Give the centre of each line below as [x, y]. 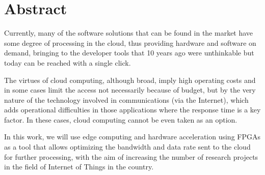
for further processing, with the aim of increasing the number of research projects [131, 156]
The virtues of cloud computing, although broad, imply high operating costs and [130, 80]
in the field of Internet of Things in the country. [79, 167]
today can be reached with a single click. [68, 62]
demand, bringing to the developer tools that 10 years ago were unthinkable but [129, 53]
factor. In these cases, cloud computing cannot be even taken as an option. [121, 119]
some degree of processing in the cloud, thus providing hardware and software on [130, 42]
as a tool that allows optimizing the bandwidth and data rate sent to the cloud [127, 147]
